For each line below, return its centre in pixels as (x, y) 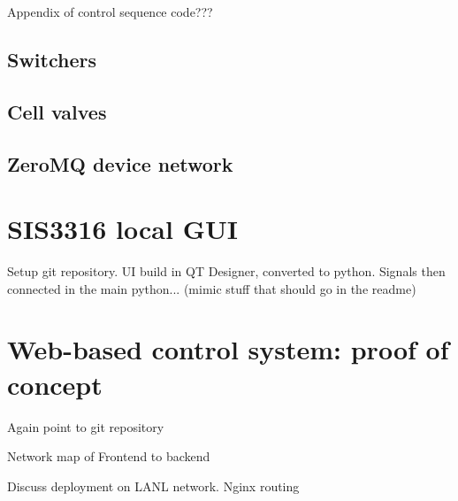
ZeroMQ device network (120, 163)
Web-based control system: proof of (228, 349)
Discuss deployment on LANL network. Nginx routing (153, 486)
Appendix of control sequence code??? (110, 12)
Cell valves (57, 111)
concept (55, 384)
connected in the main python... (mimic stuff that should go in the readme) (212, 288)
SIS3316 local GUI (122, 229)
